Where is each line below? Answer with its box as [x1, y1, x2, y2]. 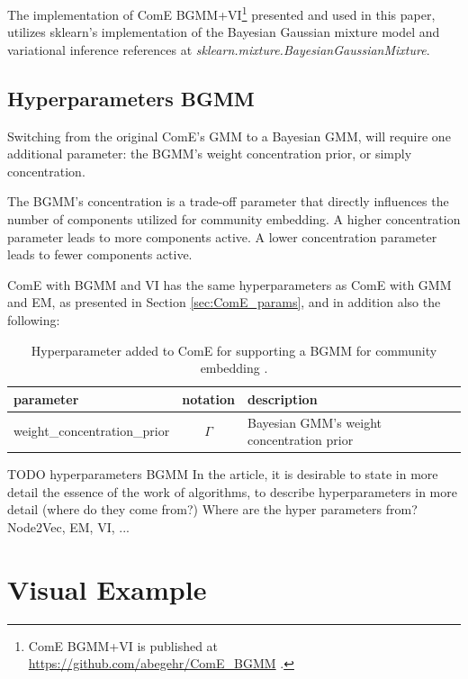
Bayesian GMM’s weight [247, 412, 382, 431]
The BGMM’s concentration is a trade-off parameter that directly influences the [7, 192, 449, 211]
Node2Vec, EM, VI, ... [7, 518, 130, 537]
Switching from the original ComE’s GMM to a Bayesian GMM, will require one [7, 126, 451, 145]
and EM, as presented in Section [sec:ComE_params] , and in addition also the [7, 293, 441, 312]
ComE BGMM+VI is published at [28, 636, 219, 655]
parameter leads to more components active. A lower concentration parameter [7, 227, 437, 246]
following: [7, 310, 60, 329]
